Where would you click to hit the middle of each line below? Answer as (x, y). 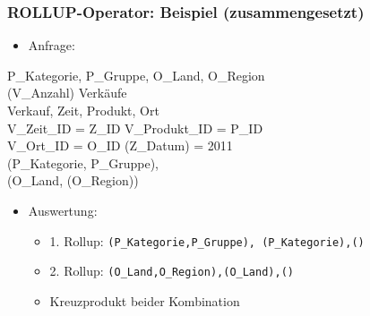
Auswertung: (63, 210)
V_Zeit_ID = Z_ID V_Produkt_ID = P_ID (135, 128)
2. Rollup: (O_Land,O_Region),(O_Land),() (172, 271)
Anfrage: (52, 45)
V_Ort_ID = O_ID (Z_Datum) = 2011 (120, 145)
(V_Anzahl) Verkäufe (67, 93)
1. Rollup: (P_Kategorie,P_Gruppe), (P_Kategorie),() (207, 240)
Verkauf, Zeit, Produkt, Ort (83, 110)
